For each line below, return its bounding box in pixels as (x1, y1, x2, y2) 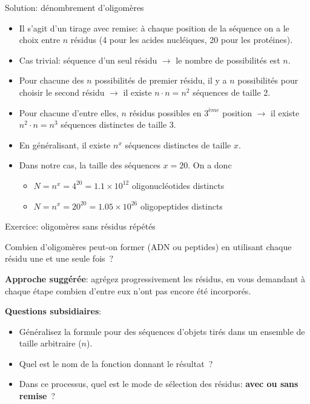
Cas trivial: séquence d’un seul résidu (19, 53, 157, 66)
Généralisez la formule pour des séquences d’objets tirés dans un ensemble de (19, 325, 305, 337)
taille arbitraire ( (19, 337, 82, 349)
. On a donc (188, 159, 232, 171)
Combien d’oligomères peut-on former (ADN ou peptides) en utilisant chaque (5, 240, 292, 253)
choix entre (19, 33, 61, 46)
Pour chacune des (19, 74, 84, 87)
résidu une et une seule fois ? (5, 252, 114, 265)
